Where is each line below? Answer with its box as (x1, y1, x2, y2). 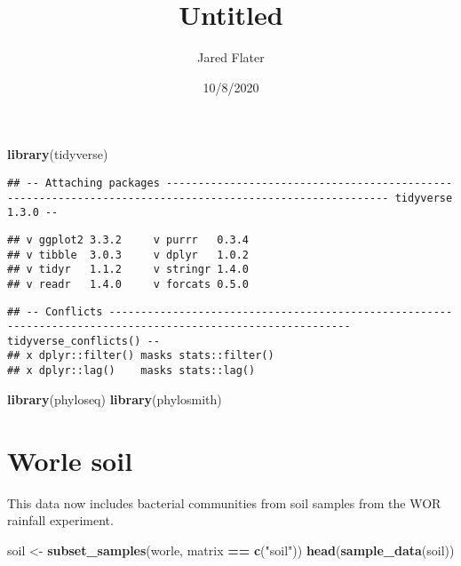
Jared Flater (197, 48, 265, 67)
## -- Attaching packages (7, 176, 160, 189)
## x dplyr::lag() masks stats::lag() (7, 364, 256, 378)
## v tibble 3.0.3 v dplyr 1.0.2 (7, 248, 250, 261)
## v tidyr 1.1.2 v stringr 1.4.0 (7, 263, 250, 276)
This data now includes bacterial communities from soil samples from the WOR (7, 493, 441, 512)
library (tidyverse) (7, 145, 108, 163)
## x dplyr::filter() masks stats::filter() (7, 349, 274, 363)
